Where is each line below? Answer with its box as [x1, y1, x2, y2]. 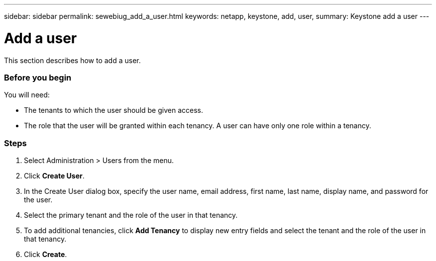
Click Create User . [24, 172, 85, 180]
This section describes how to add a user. [4, 56, 141, 65]
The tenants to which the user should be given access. [24, 106, 203, 115]
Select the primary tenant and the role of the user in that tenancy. [24, 211, 238, 219]
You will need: [4, 90, 50, 99]
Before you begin [4, 72, 72, 83]
